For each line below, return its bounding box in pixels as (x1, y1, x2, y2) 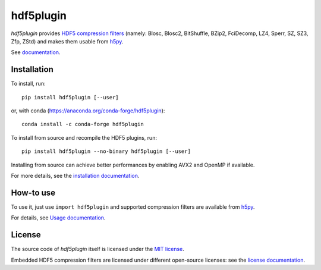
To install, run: (11, 80, 46, 87)
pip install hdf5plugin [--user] (21, 94, 119, 101)
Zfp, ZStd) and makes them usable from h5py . (11, 37, 124, 45)
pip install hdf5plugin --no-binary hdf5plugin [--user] (21, 148, 191, 155)
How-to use (11, 187, 56, 197)
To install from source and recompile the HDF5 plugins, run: (11, 134, 158, 141)
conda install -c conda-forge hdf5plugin (21, 121, 144, 128)
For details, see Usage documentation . (11, 214, 106, 221)
